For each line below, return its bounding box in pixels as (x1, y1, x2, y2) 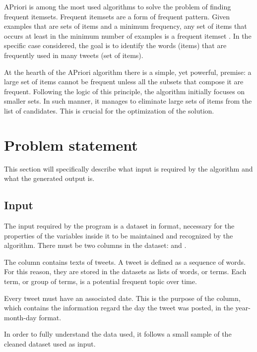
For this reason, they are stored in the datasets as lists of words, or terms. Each (4, 266, 247, 277)
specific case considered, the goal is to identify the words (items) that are (4, 40, 227, 51)
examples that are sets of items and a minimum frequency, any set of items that (4, 21, 247, 31)
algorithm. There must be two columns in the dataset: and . (4, 240, 187, 250)
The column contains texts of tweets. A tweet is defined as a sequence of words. (4, 256, 246, 267)
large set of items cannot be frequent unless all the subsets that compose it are (4, 76, 244, 87)
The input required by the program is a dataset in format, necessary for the (4, 221, 235, 231)
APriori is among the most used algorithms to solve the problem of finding (4, 1, 231, 11)
